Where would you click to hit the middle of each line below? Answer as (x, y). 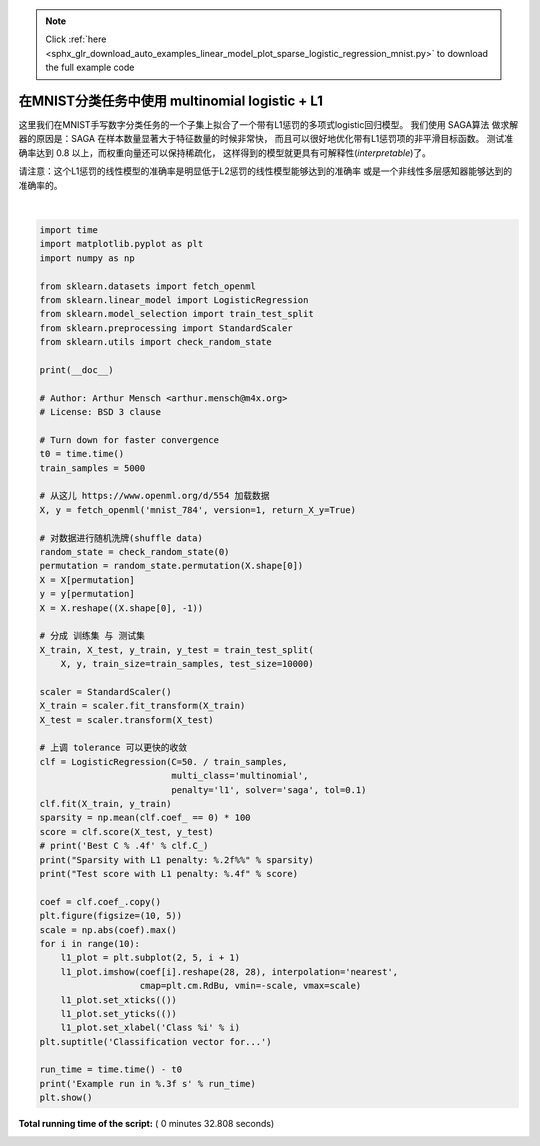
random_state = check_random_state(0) (134, 551)
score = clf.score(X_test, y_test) (126, 831)
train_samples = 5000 (92, 468)
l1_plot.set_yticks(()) (118, 1013)
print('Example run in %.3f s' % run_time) (148, 1083)
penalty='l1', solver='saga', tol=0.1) (269, 789)
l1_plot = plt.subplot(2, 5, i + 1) (150, 958)
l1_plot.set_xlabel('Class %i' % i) (150, 1028)
